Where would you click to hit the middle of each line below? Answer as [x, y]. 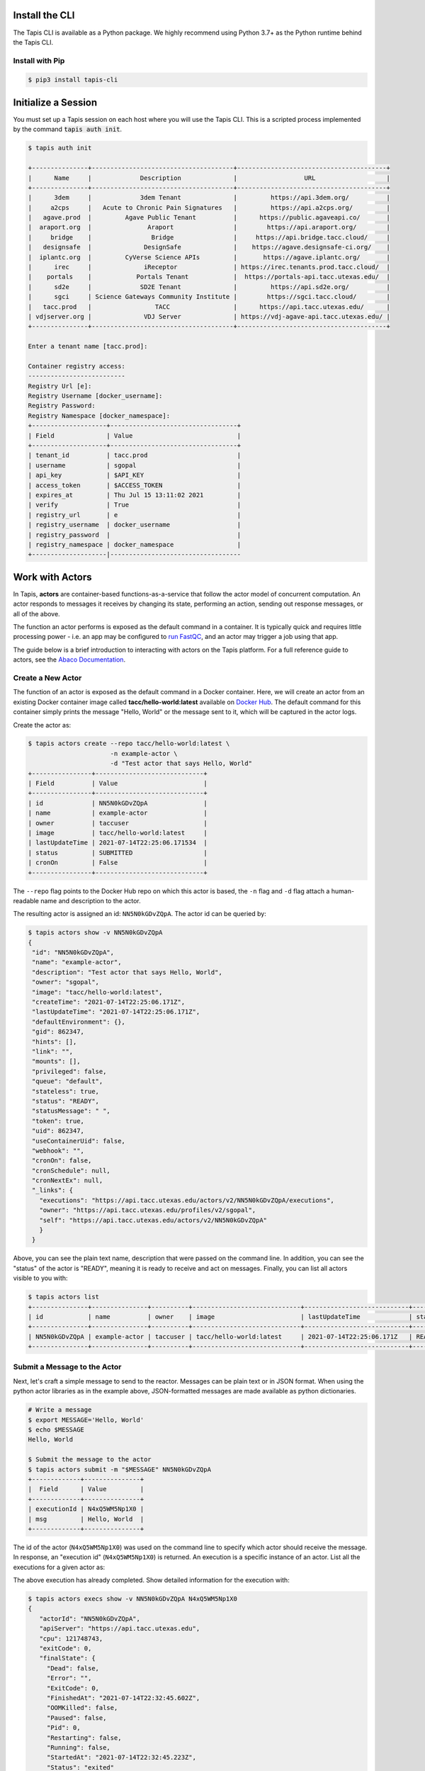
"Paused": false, [76, 1718]
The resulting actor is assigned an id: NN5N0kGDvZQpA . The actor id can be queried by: [140, 914]
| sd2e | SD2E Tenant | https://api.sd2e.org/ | [209, 287]
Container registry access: [76, 366]
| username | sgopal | [135, 465]
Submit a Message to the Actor [67, 1367]
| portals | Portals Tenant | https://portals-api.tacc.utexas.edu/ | [209, 277]
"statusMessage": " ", [72, 1111]
